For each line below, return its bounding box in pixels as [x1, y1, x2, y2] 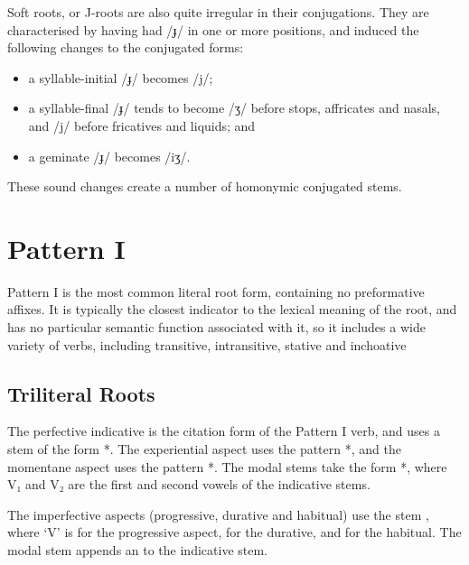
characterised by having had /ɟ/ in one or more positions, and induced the [7, 20, 419, 39]
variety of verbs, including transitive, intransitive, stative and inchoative [7, 335, 407, 354]
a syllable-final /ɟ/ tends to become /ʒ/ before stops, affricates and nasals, [28, 98, 440, 117]
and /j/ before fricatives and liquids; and [28, 116, 256, 134]
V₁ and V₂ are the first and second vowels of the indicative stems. [7, 475, 371, 494]
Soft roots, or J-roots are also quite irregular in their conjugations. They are [7, 3, 429, 21]
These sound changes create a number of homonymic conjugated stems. [7, 177, 402, 196]
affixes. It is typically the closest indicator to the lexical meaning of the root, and [7, 300, 457, 319]
